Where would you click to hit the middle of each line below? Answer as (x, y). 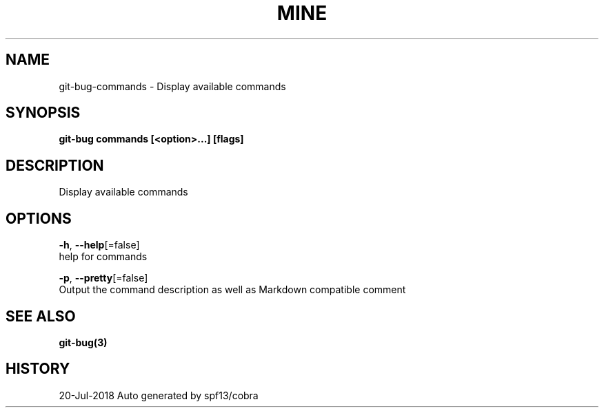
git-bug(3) (83, 342)
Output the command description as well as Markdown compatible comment (232, 290)
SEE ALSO (41, 316)
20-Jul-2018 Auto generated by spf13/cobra (159, 395)
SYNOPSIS (43, 113)
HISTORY (38, 369)
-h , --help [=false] (99, 245)
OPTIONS (39, 218)
